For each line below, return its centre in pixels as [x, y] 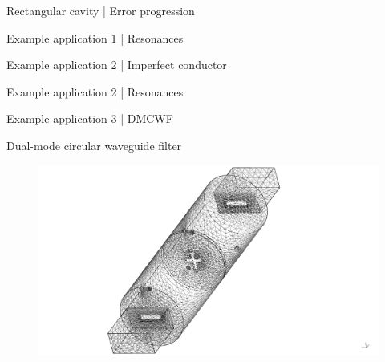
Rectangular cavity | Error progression [101, 10]
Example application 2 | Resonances [95, 91]
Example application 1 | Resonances [95, 37]
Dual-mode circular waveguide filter [94, 145]
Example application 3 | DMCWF [90, 118]
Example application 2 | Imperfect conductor [117, 65]
